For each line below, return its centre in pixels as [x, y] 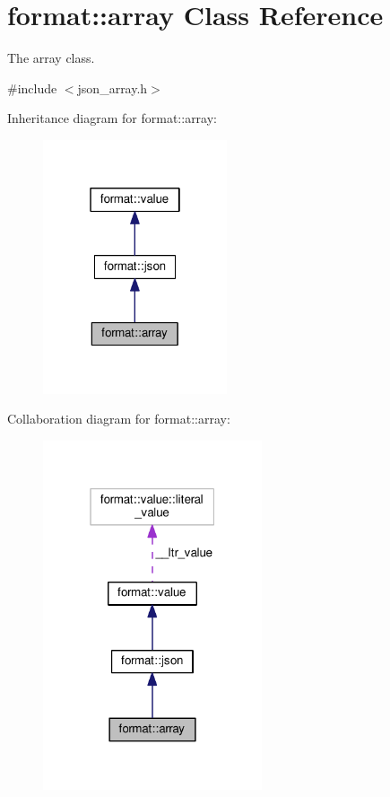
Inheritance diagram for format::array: [112, 118]
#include [32, 88]
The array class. [51, 58]
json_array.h [113, 88]
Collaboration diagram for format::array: [119, 419]
